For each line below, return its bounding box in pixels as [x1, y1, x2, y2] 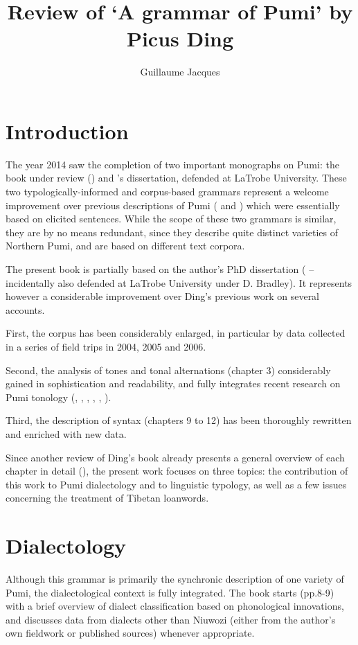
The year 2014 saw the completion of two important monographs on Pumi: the [6, 157, 339, 171]
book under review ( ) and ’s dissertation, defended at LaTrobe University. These [6, 170, 347, 185]
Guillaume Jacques [140, 64, 220, 79]
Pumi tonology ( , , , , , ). [6, 389, 111, 404]
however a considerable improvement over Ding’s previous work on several [6, 289, 320, 303]
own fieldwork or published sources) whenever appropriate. [6, 626, 255, 640]
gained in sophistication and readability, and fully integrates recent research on [6, 376, 341, 391]
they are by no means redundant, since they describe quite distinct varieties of [6, 224, 339, 239]
